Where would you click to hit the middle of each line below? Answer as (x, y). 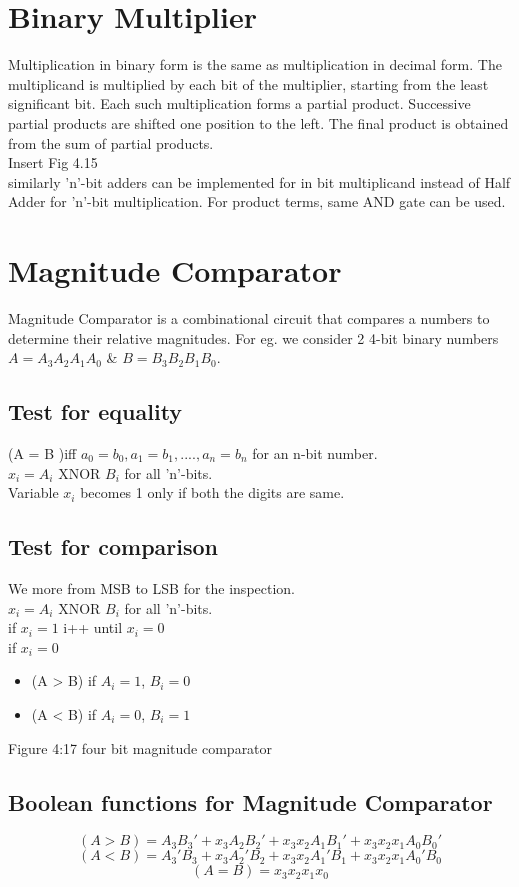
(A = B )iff (42, 452)
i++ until (93, 627)
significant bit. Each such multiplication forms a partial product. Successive (239, 103)
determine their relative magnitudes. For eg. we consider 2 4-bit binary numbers (253, 337)
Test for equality (95, 411)
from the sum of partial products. (111, 142)
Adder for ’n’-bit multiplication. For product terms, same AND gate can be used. (257, 201)
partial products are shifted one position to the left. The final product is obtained (258, 122)
